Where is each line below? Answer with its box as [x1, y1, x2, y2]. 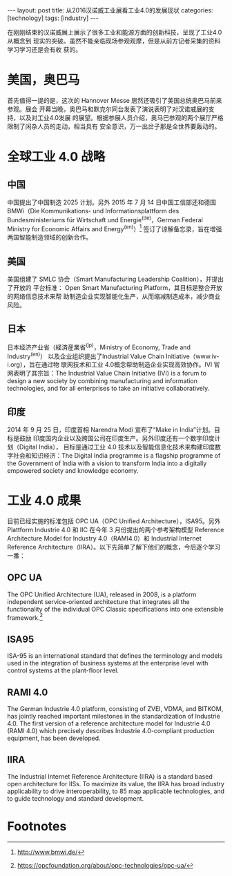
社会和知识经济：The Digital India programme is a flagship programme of [12, 451, 221, 460]
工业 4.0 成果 [7, 493, 81, 509]
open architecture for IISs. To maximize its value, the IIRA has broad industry [7, 779, 224, 788]
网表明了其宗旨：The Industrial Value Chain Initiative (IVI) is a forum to [7, 369, 207, 378]
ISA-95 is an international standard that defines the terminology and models [7, 652, 223, 660]
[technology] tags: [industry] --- [7, 14, 99, 22]
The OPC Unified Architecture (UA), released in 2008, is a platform [7, 590, 197, 598]
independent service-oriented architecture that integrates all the [7, 597, 190, 605]
